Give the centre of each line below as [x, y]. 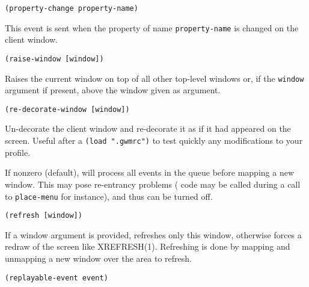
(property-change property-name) [72, 8]
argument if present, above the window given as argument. [113, 90]
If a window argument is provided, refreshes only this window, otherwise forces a [153, 234]
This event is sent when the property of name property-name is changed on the [152, 27]
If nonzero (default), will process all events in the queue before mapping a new [150, 172]
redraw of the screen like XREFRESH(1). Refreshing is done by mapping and [148, 246]
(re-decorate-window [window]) [67, 109]
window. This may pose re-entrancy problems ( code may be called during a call [153, 184]
